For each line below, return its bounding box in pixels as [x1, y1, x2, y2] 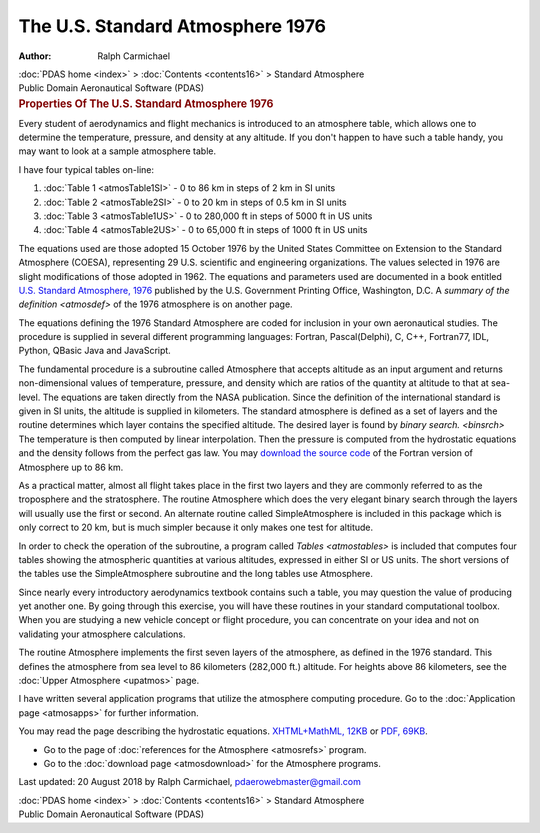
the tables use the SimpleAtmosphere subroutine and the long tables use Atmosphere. [18, 568, 374, 580]
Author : [18, 50, 52, 62]
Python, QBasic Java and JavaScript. [18, 345, 172, 357]
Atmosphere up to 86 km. [18, 461, 124, 473]
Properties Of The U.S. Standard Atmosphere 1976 [18, 96, 274, 110]
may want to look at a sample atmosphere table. [18, 145, 217, 157]
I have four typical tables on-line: [18, 163, 155, 175]
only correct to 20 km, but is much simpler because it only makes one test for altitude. [18, 521, 374, 534]
